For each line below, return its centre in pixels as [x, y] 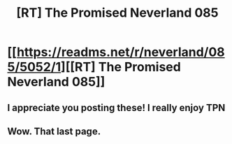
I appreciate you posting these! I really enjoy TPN [116, 107]
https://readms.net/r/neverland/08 [121, 52]
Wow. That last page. [54, 131]
